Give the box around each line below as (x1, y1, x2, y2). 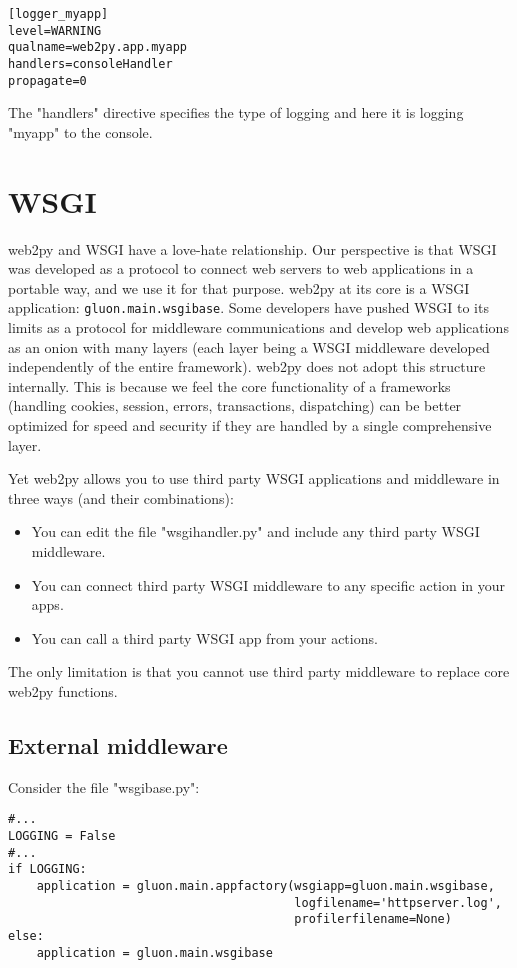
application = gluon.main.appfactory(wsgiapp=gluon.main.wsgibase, (36, 878, 495, 893)
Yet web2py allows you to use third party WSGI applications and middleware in (8, 468, 500, 489)
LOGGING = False (8, 828, 116, 843)
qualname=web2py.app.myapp (8, 40, 187, 55)
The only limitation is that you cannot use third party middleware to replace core (8, 661, 510, 682)
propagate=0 (8, 73, 87, 88)
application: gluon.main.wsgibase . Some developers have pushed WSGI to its (8, 297, 489, 318)
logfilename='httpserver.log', (294, 895, 502, 910)
